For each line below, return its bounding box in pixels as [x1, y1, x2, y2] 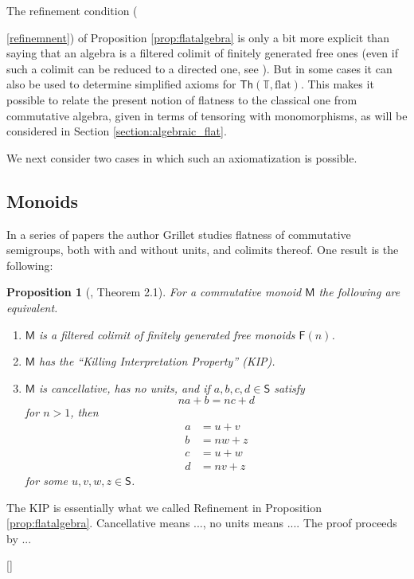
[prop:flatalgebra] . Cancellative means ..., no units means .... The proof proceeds [6, 514, 397, 531]
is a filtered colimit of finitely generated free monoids [39, 326, 295, 342]
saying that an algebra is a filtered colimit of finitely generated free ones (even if [6, 45, 398, 61]
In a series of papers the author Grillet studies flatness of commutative [6, 225, 351, 242]
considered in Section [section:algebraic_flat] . [6, 123, 227, 139]
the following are [318, 284, 400, 300]
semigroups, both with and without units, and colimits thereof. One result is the [6, 241, 399, 258]
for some [25, 472, 68, 489]
